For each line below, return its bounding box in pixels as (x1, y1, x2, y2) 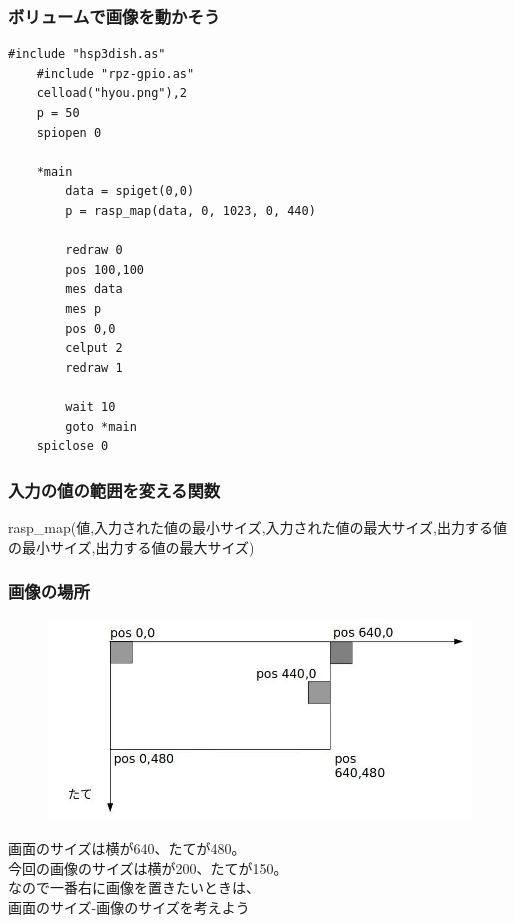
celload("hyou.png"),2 (36, 86, 187, 101)
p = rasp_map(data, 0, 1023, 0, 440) (65, 203, 316, 218)
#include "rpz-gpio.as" (36, 66, 195, 81)
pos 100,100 (65, 262, 145, 277)
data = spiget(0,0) (65, 184, 195, 199)
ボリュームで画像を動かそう (8, 3, 221, 28)
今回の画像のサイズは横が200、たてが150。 (8, 857, 288, 878)
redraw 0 (65, 243, 123, 258)
